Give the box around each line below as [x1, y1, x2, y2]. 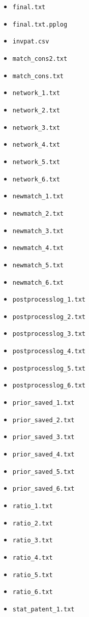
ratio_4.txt [12, 554, 53, 561]
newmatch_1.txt [12, 193, 64, 200]
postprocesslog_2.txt [12, 313, 85, 321]
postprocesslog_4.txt [12, 348, 85, 355]
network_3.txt [12, 124, 60, 131]
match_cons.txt [12, 72, 64, 80]
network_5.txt [12, 158, 60, 166]
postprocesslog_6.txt [12, 382, 85, 390]
